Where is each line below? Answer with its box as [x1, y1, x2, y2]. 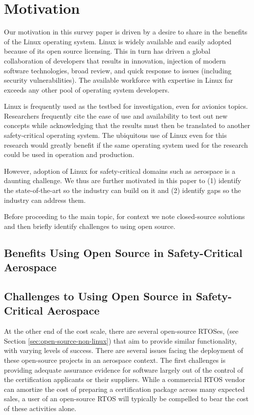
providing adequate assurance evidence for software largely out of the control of [4, 364, 243, 375]
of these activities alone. [4, 403, 77, 413]
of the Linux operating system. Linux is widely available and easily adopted [4, 36, 232, 46]
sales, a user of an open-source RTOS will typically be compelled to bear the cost [4, 393, 249, 404]
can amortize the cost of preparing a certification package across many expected [4, 383, 245, 394]
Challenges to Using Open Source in [4, 288, 192, 303]
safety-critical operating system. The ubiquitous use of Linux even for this [4, 130, 227, 140]
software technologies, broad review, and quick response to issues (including [4, 65, 232, 75]
